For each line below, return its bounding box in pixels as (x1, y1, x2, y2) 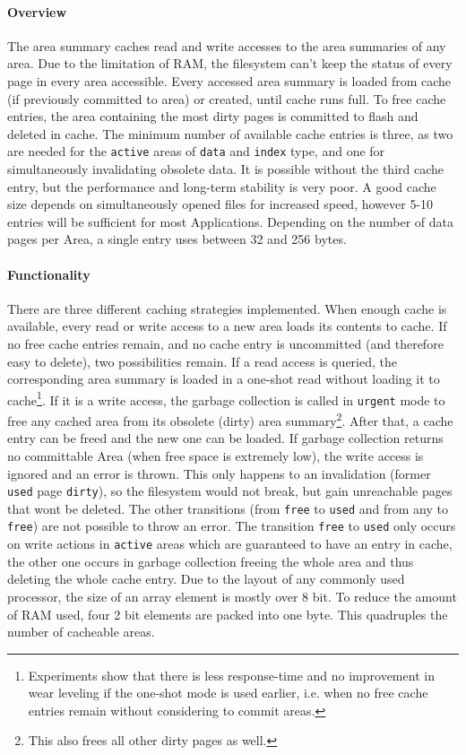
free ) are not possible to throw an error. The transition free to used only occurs (7, 516, 456, 535)
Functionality (7, 265, 91, 283)
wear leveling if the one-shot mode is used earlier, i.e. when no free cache (28, 683, 428, 702)
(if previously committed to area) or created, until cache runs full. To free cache (7, 89, 446, 108)
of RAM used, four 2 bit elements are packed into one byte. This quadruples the (7, 604, 448, 623)
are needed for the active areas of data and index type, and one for (7, 142, 385, 161)
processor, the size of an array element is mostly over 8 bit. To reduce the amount (7, 586, 457, 605)
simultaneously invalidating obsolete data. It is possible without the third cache (7, 160, 444, 178)
